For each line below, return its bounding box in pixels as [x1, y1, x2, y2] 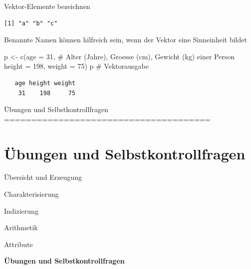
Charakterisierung [4, 189, 59, 199]
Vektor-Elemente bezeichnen [4, 1, 90, 11]
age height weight [14, 79, 76, 87]
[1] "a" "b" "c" [4, 19, 58, 27]
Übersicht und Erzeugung [4, 172, 82, 182]
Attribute [4, 239, 33, 249]
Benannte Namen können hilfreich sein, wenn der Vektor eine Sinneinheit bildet [4, 34, 247, 45]
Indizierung [4, 205, 38, 216]
